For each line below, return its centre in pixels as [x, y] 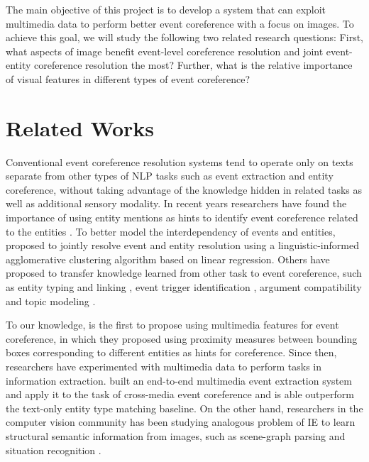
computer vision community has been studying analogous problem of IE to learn [181, 422]
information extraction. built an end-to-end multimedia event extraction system [179, 380]
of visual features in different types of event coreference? [128, 78]
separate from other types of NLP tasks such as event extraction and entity [170, 176]
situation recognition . [54, 450]
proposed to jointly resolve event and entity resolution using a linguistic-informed [182, 245]
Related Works [80, 127]
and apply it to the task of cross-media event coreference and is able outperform [180, 394]
